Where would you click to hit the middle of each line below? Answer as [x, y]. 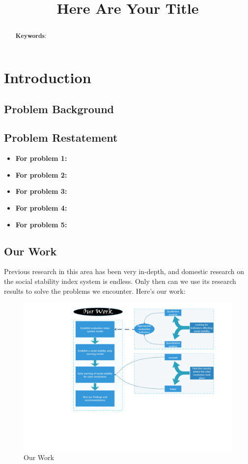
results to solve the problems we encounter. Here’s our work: [95, 291]
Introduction [48, 77]
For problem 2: [41, 174]
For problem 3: [41, 191]
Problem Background [59, 108]
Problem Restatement [61, 138]
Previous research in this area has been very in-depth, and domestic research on [124, 271]
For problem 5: [41, 224]
